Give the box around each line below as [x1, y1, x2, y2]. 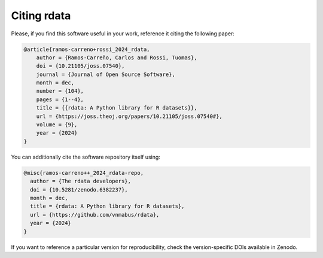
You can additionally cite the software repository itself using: [11, 153, 161, 160]
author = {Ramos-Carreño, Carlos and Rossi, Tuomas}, [36, 54, 197, 61]
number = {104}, [36, 87, 84, 95]
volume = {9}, [36, 122, 78, 128]
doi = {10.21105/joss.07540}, [36, 63, 125, 69]
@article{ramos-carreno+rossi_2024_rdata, [23, 45, 150, 53]
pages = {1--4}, [36, 96, 84, 103]
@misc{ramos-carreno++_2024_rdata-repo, [23, 169, 144, 176]
